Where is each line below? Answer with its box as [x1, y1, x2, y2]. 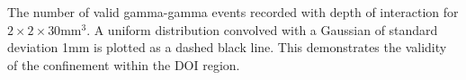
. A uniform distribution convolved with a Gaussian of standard [86, 20, 438, 39]
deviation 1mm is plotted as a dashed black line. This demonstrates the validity [7, 38, 447, 57]
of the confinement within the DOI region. [7, 55, 240, 74]
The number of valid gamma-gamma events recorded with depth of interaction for [7, 3, 459, 21]
